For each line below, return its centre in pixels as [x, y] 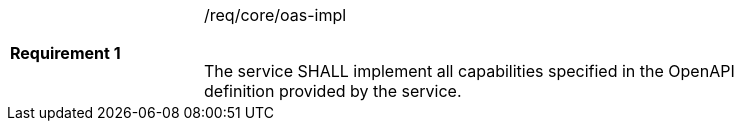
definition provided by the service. [333, 91]
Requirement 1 [65, 53]
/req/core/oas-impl [275, 15]
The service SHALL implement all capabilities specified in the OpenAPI [469, 71]
